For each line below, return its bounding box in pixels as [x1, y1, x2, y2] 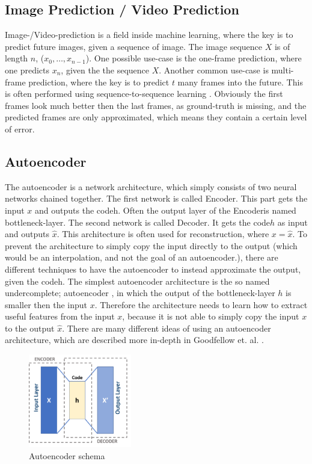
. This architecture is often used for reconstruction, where [57, 227, 269, 240]
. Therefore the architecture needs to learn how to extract [94, 298, 308, 311]
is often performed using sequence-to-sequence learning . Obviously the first [5, 87, 283, 100]
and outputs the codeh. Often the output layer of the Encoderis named [35, 203, 296, 216]
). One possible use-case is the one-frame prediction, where [85, 52, 302, 64]
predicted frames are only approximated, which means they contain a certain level [5, 111, 307, 123]
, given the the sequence [61, 63, 150, 76]
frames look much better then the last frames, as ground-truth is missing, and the [5, 99, 307, 111]
